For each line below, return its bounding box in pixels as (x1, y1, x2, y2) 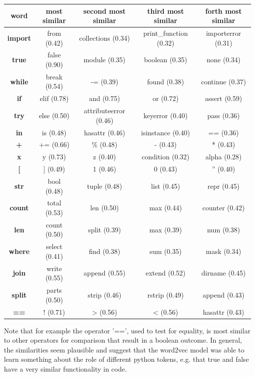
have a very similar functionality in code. (4, 364, 127, 374)
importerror (206, 27, 241, 38)
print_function (143, 27, 188, 38)
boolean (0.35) (144, 54, 187, 65)
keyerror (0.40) (143, 110, 188, 120)
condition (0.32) (142, 151, 190, 162)
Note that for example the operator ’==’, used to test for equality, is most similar (4, 325, 251, 335)
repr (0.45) (207, 180, 240, 191)
